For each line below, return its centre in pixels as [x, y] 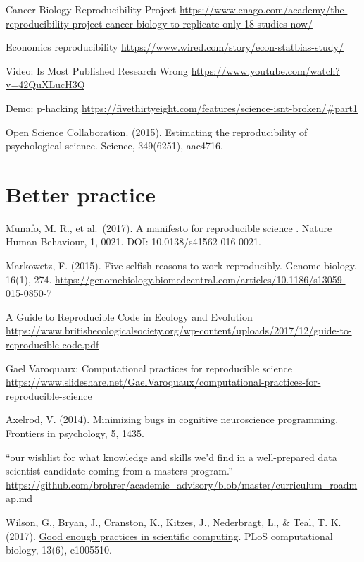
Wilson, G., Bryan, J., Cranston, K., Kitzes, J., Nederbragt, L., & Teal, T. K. [174, 521]
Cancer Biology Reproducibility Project [91, 9]
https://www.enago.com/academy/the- [263, 9]
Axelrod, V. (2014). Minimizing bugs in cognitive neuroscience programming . [172, 419]
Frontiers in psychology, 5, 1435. [75, 433]
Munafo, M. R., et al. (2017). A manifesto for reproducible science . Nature [169, 227]
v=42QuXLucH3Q [45, 84]
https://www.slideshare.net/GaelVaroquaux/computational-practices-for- [163, 382]
